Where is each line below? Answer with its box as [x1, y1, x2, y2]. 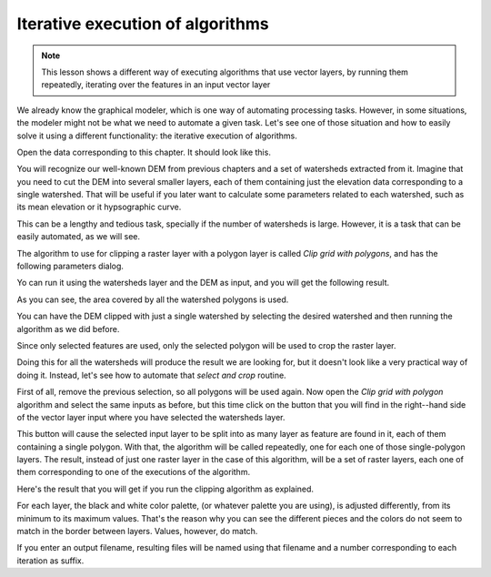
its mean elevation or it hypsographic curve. [16, 201, 182, 213]
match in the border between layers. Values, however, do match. [16, 526, 258, 537]
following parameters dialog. [16, 260, 125, 272]
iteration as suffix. [16, 555, 85, 566]
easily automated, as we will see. [16, 231, 141, 242]
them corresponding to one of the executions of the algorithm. [16, 467, 250, 478]
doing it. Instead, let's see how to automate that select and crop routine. [16, 369, 286, 380]
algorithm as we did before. [16, 323, 120, 334]
